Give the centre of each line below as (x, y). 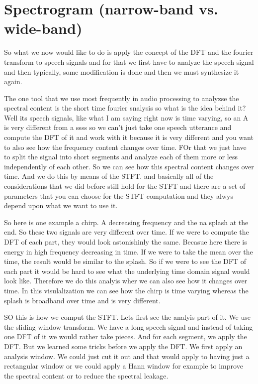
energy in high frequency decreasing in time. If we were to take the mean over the (129, 251)
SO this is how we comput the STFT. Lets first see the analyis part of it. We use (128, 317)
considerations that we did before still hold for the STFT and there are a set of (125, 186)
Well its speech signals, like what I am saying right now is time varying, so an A (126, 117)
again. (13, 81)
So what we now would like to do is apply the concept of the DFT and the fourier (129, 52)
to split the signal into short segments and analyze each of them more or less (121, 157)
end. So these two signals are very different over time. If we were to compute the (127, 232)
